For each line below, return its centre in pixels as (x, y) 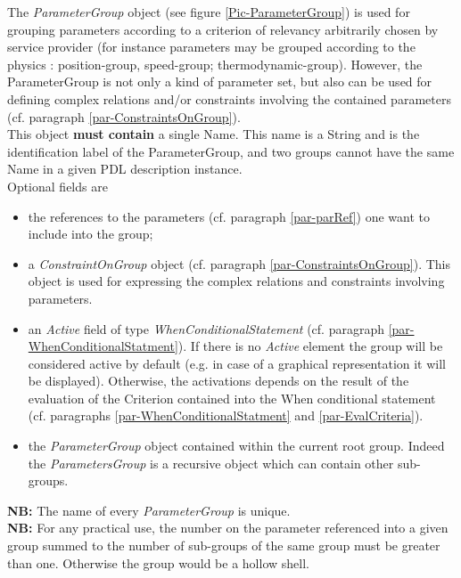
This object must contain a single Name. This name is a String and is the (214, 134)
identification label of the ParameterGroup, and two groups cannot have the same (231, 151)
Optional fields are (58, 186)
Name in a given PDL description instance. (125, 169)
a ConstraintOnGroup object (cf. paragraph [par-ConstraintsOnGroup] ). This (239, 263)
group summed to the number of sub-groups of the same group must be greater (224, 545)
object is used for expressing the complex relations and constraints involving (236, 281)
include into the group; (91, 234)
